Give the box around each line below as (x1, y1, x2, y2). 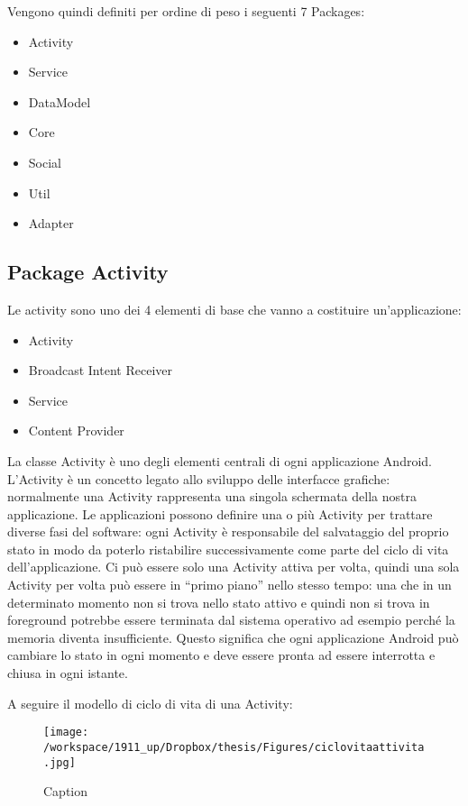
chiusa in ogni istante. (7, 664, 128, 682)
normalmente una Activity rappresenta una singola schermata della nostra (7, 487, 417, 506)
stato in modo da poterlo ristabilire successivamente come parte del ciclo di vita (7, 539, 449, 558)
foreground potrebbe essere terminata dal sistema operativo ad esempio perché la (7, 610, 455, 629)
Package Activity (7, 258, 169, 286)
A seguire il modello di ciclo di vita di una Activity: (7, 693, 293, 712)
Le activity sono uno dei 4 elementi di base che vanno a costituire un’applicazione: (7, 299, 462, 318)
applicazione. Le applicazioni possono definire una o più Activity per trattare (7, 504, 433, 523)
